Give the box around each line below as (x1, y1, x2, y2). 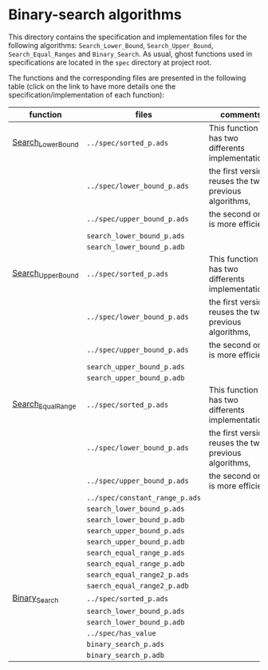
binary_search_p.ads (86, 640, 165, 649)
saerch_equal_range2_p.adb (86, 581, 189, 590)
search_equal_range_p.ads (86, 548, 185, 557)
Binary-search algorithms (8, 6, 182, 24)
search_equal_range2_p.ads (86, 570, 189, 579)
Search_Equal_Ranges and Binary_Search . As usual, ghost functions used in (8, 49, 253, 58)
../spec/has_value (86, 629, 157, 638)
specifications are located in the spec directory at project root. (8, 58, 212, 67)
